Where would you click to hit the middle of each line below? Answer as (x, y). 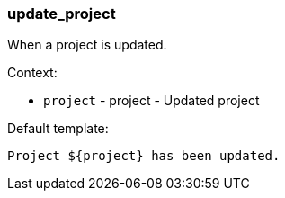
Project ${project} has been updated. (144, 156)
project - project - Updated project (151, 101)
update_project (62, 13)
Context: (32, 73)
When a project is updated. (87, 45)
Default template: (58, 129)
